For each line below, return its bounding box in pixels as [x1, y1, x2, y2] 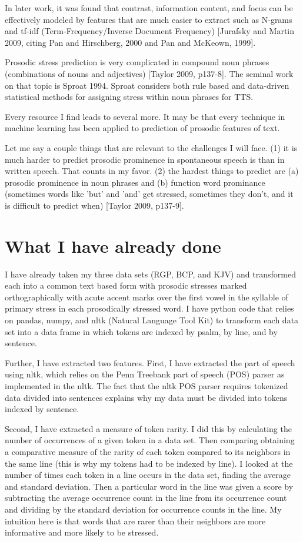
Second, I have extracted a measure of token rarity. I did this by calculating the [5, 422, 292, 434]
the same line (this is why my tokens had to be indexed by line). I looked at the [5, 457, 293, 469]
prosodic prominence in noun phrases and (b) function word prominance [5, 176, 265, 188]
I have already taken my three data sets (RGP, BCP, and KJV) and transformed [5, 267, 296, 280]
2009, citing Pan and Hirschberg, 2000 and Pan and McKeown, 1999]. [5, 36, 256, 48]
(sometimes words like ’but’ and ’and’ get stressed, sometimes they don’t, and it [5, 188, 294, 200]
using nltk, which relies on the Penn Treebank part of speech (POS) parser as [5, 368, 285, 380]
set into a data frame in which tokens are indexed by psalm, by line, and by [5, 325, 278, 337]
